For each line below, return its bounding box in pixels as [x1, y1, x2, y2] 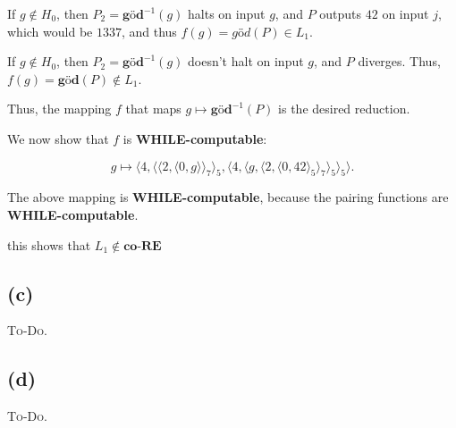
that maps [125, 99, 182, 118]
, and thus [121, 21, 177, 40]
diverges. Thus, [358, 52, 441, 71]
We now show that [7, 129, 109, 147]
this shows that [7, 235, 91, 254]
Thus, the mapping [7, 99, 112, 118]
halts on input [188, 4, 266, 22]
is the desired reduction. [278, 99, 410, 118]
